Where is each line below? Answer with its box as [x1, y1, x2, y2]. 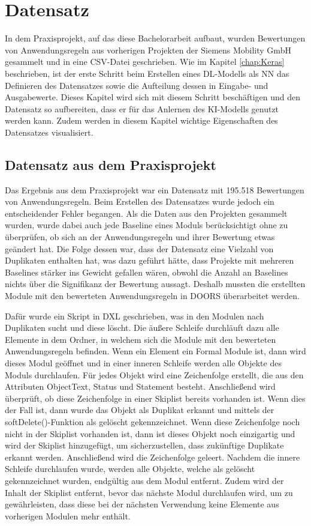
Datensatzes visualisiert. [5, 125, 93, 138]
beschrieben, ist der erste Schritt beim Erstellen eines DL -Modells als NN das [5, 67, 289, 79]
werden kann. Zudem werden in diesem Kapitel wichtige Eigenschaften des [5, 114, 278, 127]
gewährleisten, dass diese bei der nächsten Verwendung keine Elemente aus [5, 498, 279, 510]
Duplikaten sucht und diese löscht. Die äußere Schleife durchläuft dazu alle [5, 321, 279, 334]
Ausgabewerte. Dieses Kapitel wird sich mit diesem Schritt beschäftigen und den [5, 91, 301, 103]
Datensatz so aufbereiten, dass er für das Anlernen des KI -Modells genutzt [5, 102, 279, 115]
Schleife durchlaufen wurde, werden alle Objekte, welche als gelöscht [5, 462, 255, 475]
